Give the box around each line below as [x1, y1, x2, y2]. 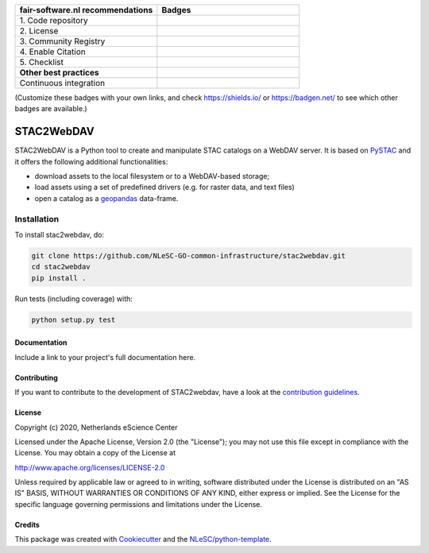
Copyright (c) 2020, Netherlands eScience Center [14, 422, 178, 432]
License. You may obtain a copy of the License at [14, 448, 176, 458]
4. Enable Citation [19, 46, 87, 57]
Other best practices [19, 68, 99, 78]
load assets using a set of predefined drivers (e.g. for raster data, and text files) [34, 183, 296, 192]
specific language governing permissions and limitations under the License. [14, 499, 262, 509]
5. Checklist [19, 56, 64, 68]
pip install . [31, 273, 87, 282]
